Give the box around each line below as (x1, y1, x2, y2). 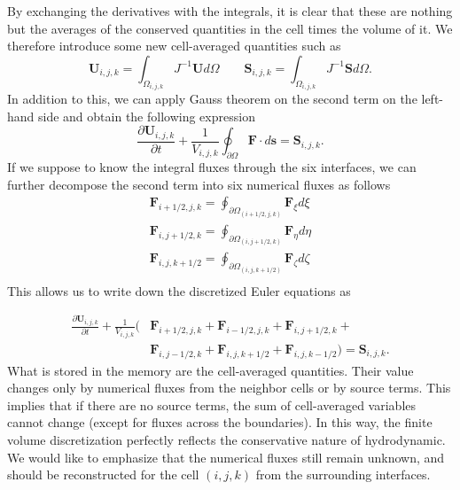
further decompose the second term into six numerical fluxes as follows (7, 175, 391, 193)
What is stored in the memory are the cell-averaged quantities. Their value (7, 361, 414, 379)
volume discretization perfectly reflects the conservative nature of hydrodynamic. (7, 430, 446, 448)
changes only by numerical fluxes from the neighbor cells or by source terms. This (7, 378, 451, 397)
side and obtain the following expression (38, 106, 255, 125)
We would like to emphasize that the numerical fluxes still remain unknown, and (7, 447, 445, 466)
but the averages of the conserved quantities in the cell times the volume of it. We (7, 19, 453, 37)
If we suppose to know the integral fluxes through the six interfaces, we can (7, 158, 417, 176)
